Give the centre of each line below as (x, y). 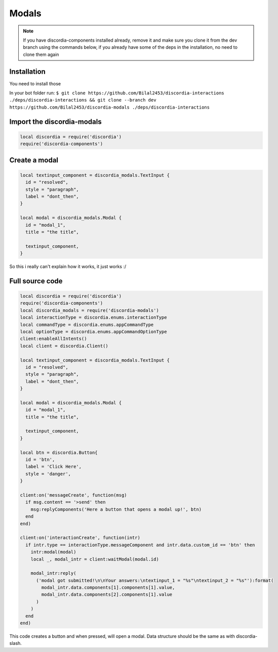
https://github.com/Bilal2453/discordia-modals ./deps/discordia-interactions (110, 107)
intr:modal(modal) (53, 552)
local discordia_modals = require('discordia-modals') (89, 310)
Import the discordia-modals (55, 122)
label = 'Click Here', (54, 467)
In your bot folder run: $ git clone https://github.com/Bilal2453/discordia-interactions (117, 93)
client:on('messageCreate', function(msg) (73, 495)
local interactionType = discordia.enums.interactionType (93, 318)
